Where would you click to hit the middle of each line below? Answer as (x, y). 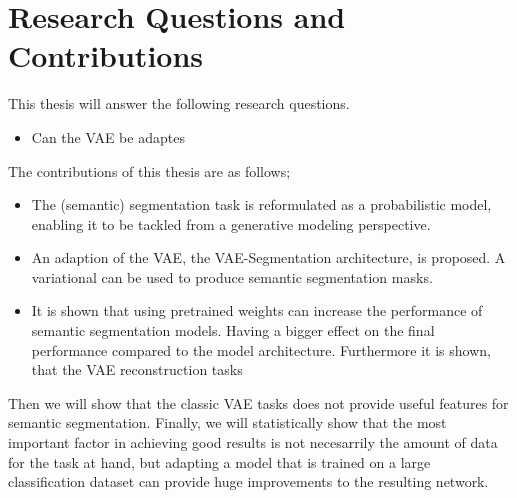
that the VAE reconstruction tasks (137, 369)
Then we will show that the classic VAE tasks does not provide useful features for (258, 402)
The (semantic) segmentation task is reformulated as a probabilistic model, (261, 204)
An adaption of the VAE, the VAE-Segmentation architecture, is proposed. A (268, 257)
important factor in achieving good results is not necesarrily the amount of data (253, 442)
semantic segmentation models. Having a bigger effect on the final (233, 330)
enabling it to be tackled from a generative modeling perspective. (231, 223)
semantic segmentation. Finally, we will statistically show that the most (227, 422)
